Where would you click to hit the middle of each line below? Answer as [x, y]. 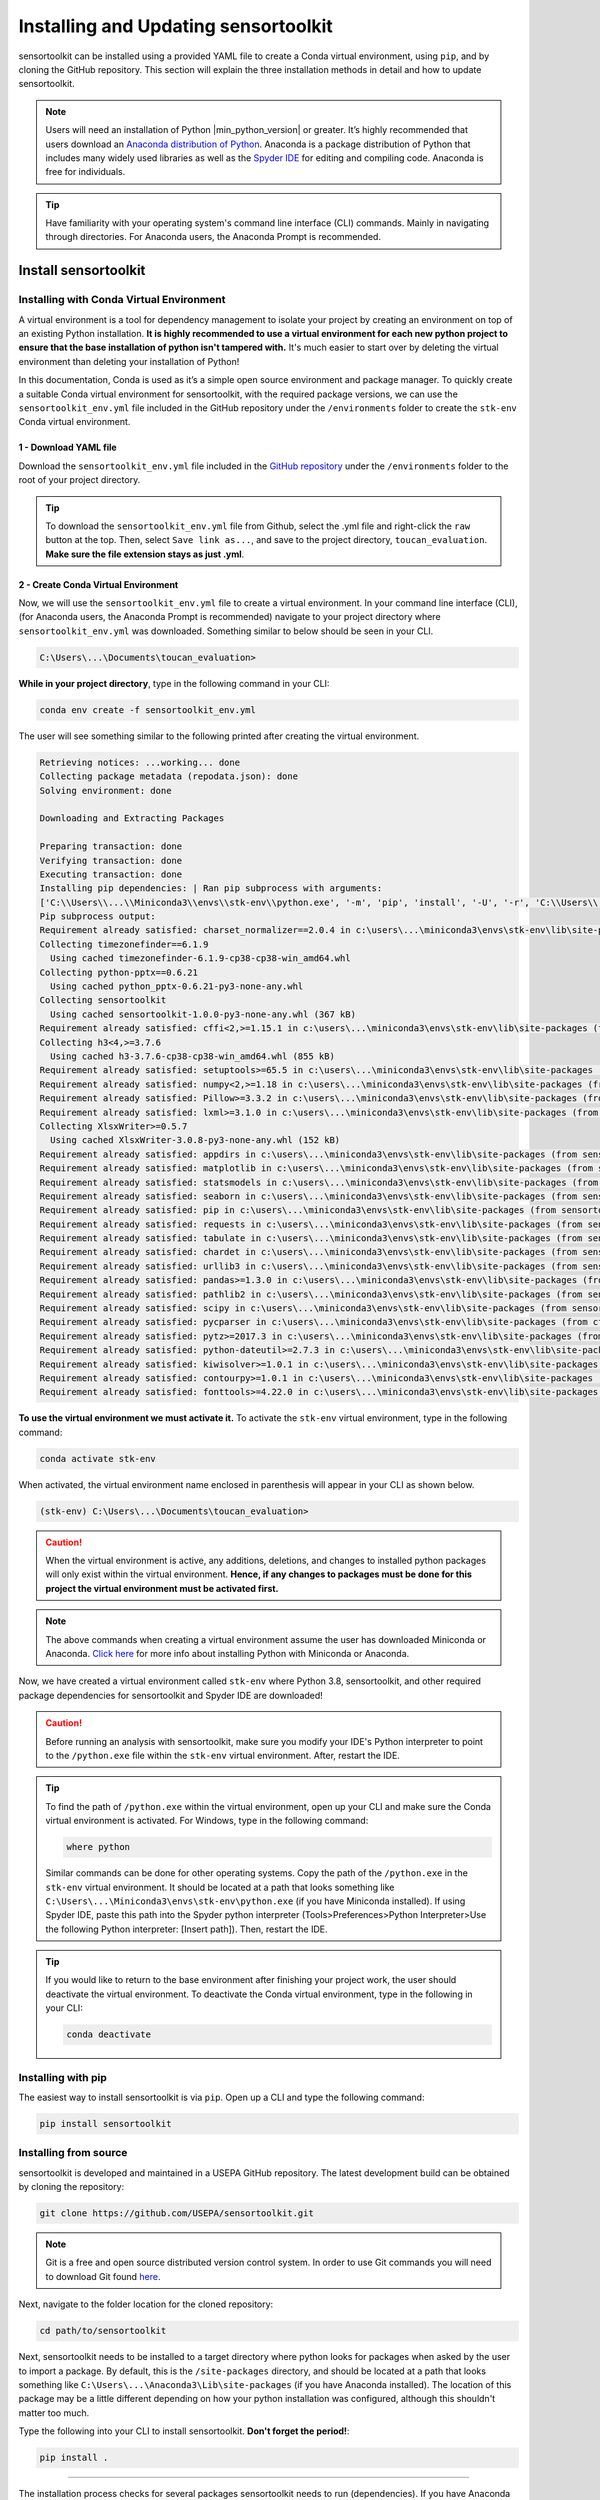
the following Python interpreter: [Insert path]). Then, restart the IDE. [186, 1929]
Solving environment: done [105, 790]
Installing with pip [62, 2077]
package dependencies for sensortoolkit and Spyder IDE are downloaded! [171, 1695]
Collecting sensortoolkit [103, 1000]
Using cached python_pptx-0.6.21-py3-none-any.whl [177, 986]
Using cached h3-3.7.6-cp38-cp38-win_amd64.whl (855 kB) [192, 1056]
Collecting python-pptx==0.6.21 [119, 972]
